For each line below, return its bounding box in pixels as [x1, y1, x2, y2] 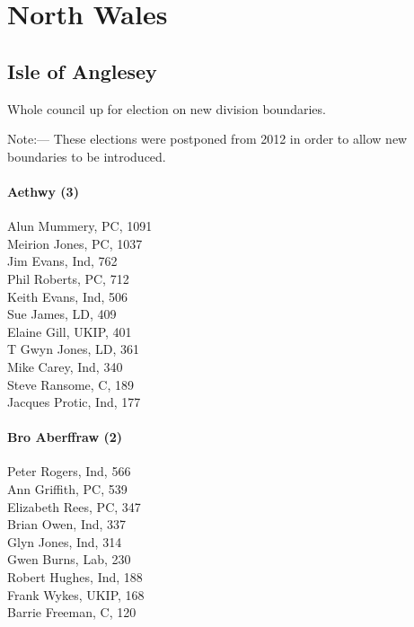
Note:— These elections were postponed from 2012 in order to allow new [7, 129, 408, 148]
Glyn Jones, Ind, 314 [7, 532, 122, 551]
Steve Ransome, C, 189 [7, 375, 135, 393]
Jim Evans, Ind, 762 [7, 252, 118, 270]
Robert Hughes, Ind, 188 [7, 568, 143, 587]
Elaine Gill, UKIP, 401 [7, 322, 132, 340]
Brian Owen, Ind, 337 [7, 515, 127, 534]
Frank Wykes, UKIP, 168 [7, 585, 145, 604]
